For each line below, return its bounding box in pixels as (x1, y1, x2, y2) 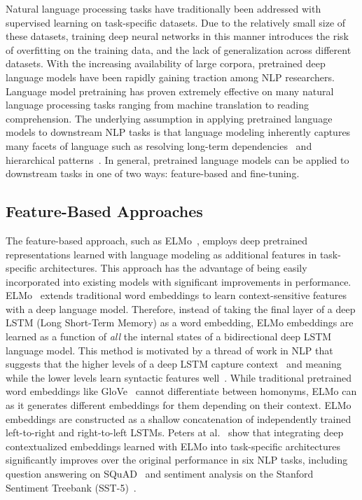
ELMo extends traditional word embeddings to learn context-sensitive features (6, 288, 347, 303)
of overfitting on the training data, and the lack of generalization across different (6, 42, 351, 57)
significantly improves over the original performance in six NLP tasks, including (6, 452, 348, 467)
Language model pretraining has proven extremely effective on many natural (6, 83, 334, 98)
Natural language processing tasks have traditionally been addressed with (6, 1, 321, 15)
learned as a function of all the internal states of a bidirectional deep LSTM (6, 329, 332, 344)
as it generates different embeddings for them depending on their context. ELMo (6, 398, 351, 412)
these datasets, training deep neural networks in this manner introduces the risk (6, 29, 349, 43)
